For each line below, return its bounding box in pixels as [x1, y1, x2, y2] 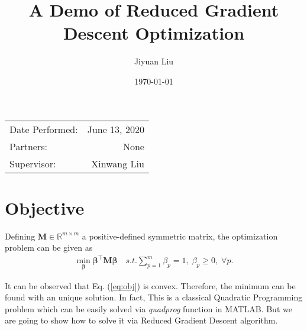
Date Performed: [9, 122, 78, 136]
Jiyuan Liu [134, 55, 174, 67]
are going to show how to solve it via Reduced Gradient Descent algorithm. [5, 314, 278, 326]
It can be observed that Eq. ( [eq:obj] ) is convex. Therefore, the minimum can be [5, 279, 296, 292]
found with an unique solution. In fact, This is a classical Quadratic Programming [5, 291, 303, 303]
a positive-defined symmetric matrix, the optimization [82, 229, 278, 242]
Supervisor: [9, 156, 56, 170]
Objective [5, 195, 85, 219]
